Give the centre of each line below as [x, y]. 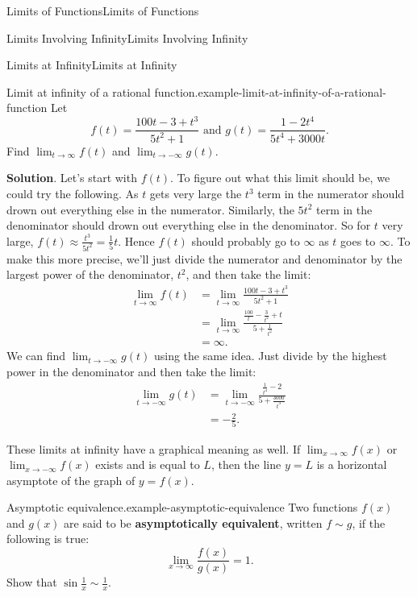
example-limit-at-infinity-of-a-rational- [292, 91]
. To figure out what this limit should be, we [280, 178]
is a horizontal [352, 464]
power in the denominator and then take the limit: [131, 371]
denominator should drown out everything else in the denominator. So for [189, 225]
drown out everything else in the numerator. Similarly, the [150, 209]
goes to [358, 240]
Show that [32, 582]
